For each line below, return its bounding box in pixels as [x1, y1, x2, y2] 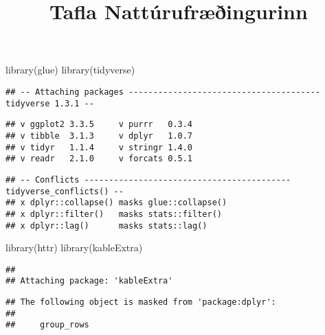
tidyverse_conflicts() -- [5, 186, 124, 196]
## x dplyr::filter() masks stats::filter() [5, 209, 222, 219]
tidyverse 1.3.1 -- [5, 98, 94, 108]
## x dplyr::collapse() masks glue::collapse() [5, 198, 227, 208]
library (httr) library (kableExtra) [5, 240, 143, 255]
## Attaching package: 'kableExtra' [5, 276, 173, 286]
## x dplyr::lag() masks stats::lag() [5, 220, 208, 231]
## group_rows [5, 320, 89, 330]
